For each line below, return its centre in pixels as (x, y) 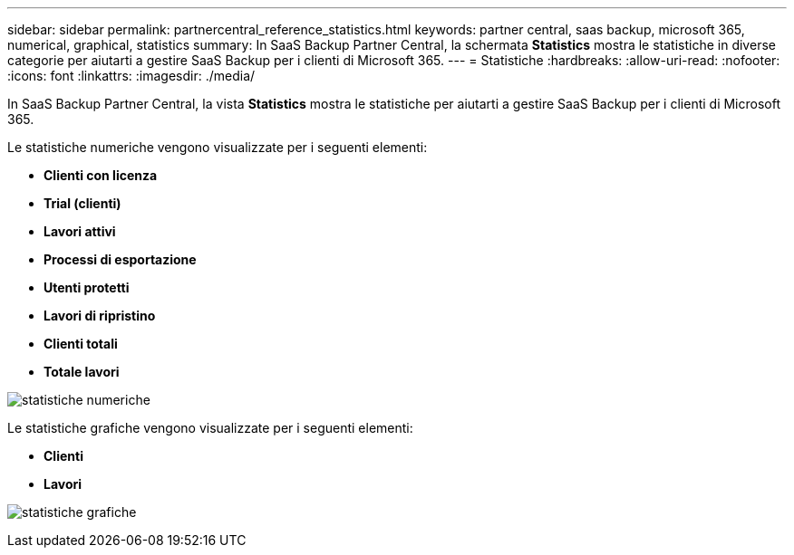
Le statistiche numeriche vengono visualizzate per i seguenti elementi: (218, 147)
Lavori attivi (80, 231)
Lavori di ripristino (100, 316)
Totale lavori (82, 372)
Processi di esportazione (120, 259)
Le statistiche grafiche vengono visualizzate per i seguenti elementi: (210, 428)
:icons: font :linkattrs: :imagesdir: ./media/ (131, 76)
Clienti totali (81, 344)
